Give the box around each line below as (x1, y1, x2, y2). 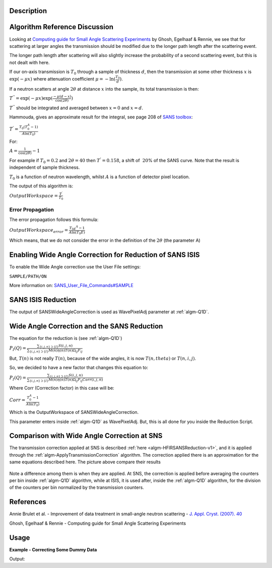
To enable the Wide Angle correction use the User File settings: (9, 264, 141, 270)
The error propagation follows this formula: (9, 217, 99, 223)
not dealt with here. (9, 59, 50, 65)
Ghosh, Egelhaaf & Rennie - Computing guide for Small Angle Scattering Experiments (9, 520, 186, 526)
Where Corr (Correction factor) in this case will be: (9, 385, 114, 391)
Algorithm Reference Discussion (9, 23, 113, 31)
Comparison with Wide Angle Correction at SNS (9, 432, 163, 440)
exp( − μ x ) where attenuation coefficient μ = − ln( (9, 76, 116, 82)
